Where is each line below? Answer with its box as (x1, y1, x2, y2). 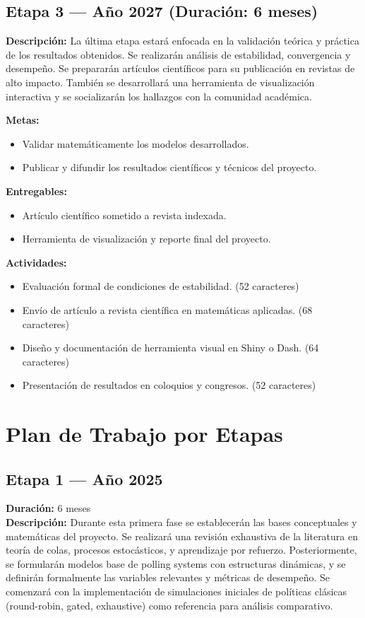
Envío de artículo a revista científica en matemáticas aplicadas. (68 (22, 302, 313, 317)
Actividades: (6, 255, 67, 269)
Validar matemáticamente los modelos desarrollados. (22, 136, 249, 151)
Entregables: (6, 183, 67, 198)
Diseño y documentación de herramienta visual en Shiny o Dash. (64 (22, 340, 319, 355)
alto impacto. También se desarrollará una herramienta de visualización (6, 74, 315, 89)
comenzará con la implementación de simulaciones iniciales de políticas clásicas (6, 584, 347, 599)
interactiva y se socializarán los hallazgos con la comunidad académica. (6, 88, 312, 103)
